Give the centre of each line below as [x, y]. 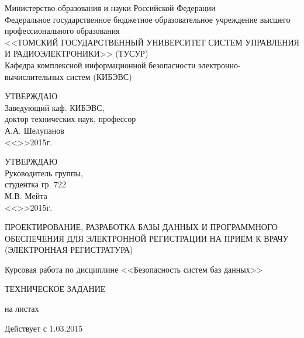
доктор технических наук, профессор [70, 119]
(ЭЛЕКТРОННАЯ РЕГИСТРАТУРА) [69, 250]
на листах [22, 309]
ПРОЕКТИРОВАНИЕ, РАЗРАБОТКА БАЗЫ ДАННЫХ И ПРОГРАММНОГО [141, 227]
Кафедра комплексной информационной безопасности [100, 65]
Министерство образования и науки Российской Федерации [110, 8]
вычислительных [34, 76]
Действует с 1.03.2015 [44, 328]
